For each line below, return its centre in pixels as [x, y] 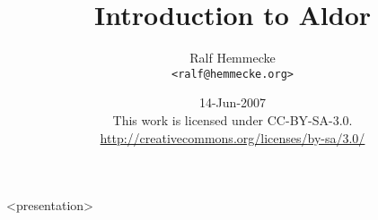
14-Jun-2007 [233, 102]
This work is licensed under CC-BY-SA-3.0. [233, 119]
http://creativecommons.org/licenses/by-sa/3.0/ [233, 137]
